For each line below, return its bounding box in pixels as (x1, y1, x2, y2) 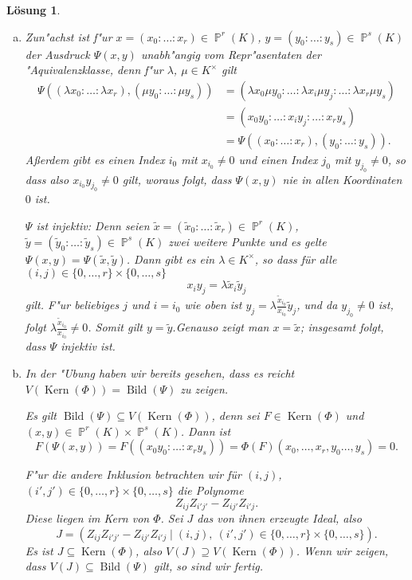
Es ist (25, 542, 53, 558)
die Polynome (177, 481, 244, 498)
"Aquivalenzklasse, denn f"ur (25, 61, 163, 78)
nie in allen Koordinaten (282, 170, 402, 187)
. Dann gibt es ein (126, 250, 215, 267)
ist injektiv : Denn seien (36, 217, 150, 233)
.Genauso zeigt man (172, 319, 269, 335)
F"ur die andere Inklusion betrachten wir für (25, 466, 241, 483)
